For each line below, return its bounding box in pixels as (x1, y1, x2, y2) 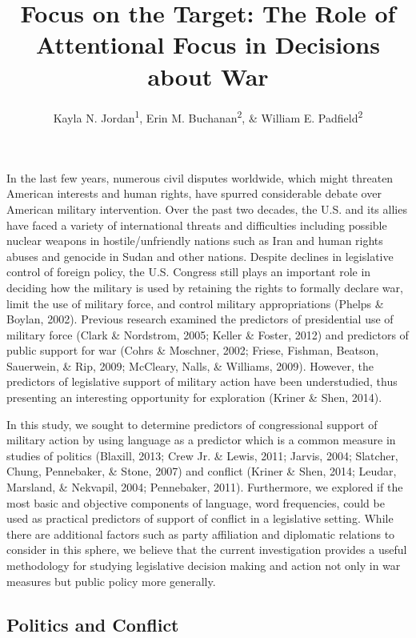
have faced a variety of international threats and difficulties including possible (6, 216, 387, 233)
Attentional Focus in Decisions (36, 28, 380, 61)
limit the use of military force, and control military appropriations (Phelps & (6, 295, 384, 311)
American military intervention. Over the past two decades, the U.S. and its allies (6, 200, 407, 217)
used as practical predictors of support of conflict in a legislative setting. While (6, 510, 394, 527)
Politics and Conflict (6, 612, 179, 636)
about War (147, 59, 269, 92)
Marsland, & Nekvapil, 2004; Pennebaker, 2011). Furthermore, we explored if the (6, 479, 403, 496)
